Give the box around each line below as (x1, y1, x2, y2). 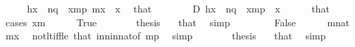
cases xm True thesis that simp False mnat (5, 15, 350, 29)
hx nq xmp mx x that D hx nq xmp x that (27, 1, 330, 15)
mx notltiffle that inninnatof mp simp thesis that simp (5, 28, 326, 43)
